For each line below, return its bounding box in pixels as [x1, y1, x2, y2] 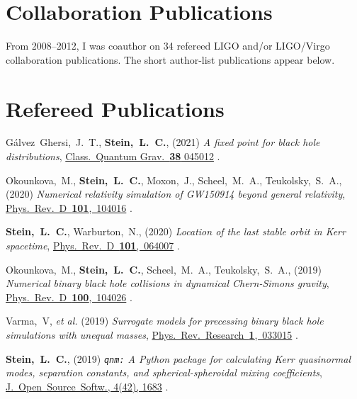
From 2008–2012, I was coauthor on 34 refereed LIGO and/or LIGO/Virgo [6, 38, 330, 53]
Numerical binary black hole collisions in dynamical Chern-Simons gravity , [6, 276, 329, 291]
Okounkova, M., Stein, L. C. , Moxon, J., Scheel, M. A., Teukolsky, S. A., [6, 172, 342, 187]
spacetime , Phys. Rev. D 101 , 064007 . [6, 238, 180, 252]
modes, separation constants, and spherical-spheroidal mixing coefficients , [6, 365, 322, 380]
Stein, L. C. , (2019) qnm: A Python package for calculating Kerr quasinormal [6, 351, 351, 366]
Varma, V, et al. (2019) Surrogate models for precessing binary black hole [6, 313, 324, 328]
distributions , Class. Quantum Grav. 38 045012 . [6, 149, 220, 164]
